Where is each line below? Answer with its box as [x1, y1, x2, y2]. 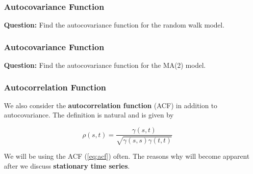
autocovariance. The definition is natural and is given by [4, 110, 174, 120]
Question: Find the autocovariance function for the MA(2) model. [4, 60, 206, 70]
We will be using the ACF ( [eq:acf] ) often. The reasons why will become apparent [4, 151, 250, 161]
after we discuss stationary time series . [4, 161, 130, 171]
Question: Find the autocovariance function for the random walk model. [4, 20, 225, 30]
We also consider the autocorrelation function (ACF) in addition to [4, 100, 217, 110]
